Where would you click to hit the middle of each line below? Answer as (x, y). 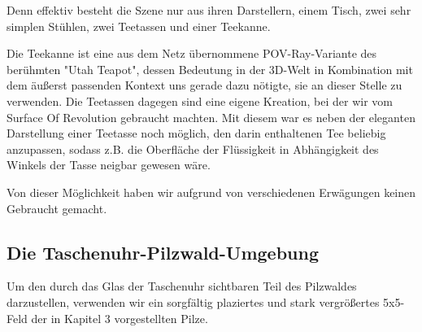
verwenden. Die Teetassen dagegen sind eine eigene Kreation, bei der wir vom (200, 100)
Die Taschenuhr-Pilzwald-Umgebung (163, 252)
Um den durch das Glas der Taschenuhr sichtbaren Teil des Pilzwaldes (182, 286)
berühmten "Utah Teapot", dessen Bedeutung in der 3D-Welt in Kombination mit (210, 69)
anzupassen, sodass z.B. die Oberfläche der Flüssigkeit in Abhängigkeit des (193, 149)
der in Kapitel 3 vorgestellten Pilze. (120, 318)
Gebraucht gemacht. (57, 208)
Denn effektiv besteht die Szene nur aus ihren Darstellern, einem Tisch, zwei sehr (209, 10)
